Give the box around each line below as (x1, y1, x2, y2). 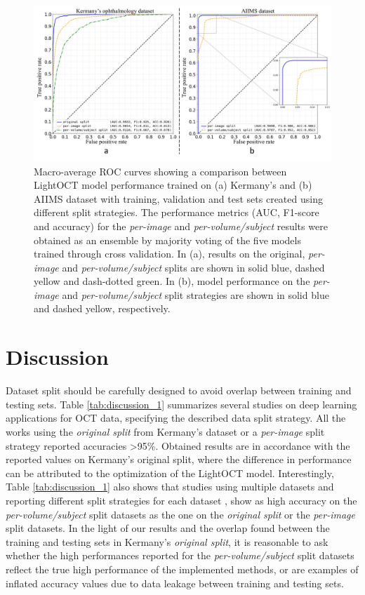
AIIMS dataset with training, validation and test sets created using (34, 191, 323, 206)
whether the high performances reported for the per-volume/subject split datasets (6, 548, 354, 563)
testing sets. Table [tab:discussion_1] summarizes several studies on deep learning (6, 396, 357, 411)
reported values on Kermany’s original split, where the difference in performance (6, 452, 352, 467)
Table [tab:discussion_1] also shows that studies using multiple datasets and (6, 479, 334, 494)
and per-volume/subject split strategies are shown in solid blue (62, 287, 329, 302)
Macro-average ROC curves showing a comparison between (34, 163, 287, 178)
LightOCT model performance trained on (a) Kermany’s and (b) (34, 178, 312, 192)
